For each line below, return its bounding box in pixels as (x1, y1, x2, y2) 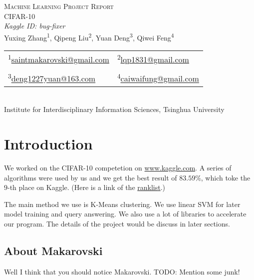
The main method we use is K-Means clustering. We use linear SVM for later (4, 198, 241, 209)
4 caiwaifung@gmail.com (117, 71, 199, 84)
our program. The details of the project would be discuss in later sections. (4, 218, 230, 228)
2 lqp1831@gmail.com (117, 52, 189, 65)
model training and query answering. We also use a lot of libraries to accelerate (4, 208, 247, 219)
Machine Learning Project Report (4, 1, 114, 11)
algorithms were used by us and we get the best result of (4, 172, 177, 182)
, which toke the (201, 172, 251, 182)
